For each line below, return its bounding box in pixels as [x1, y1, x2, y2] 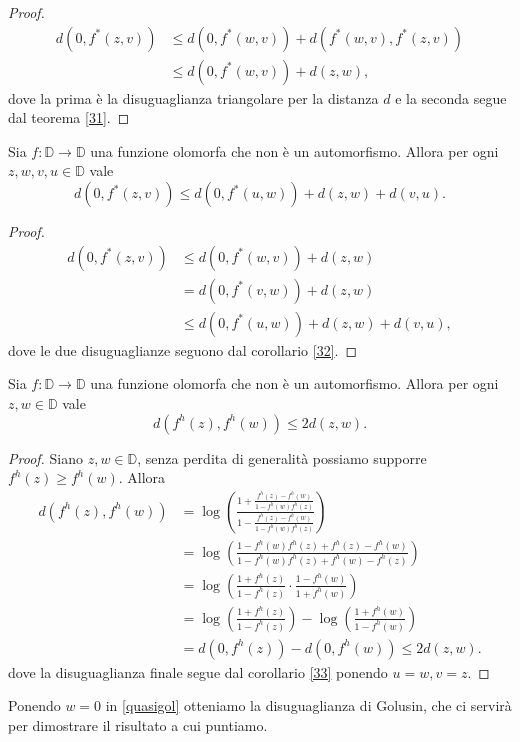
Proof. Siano [8, 447, 84, 468]
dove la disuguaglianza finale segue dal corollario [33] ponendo [8, 661, 388, 682]
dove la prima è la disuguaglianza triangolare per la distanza [8, 87, 379, 108]
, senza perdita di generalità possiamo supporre [137, 447, 427, 468]
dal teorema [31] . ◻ [8, 107, 130, 128]
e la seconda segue [395, 87, 507, 108]
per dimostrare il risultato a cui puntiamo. [8, 715, 268, 736]
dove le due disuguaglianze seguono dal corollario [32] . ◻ [8, 339, 358, 360]
